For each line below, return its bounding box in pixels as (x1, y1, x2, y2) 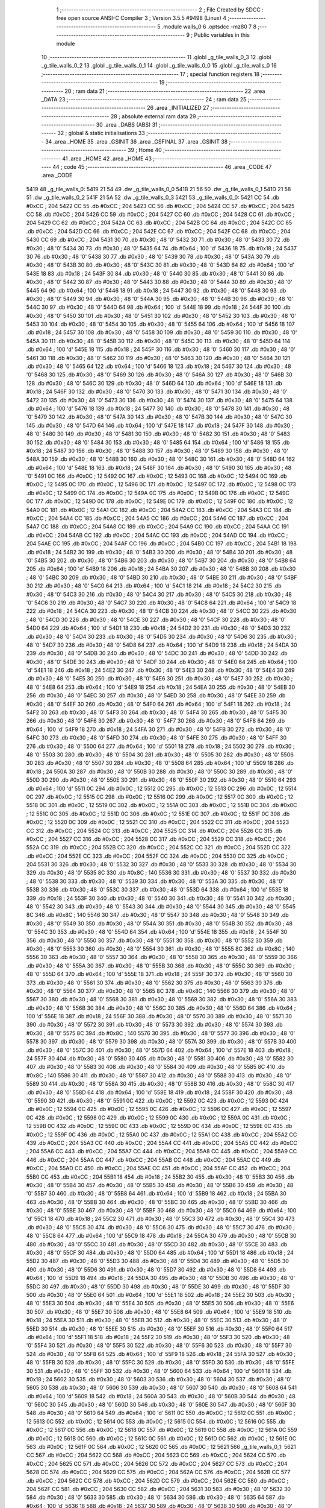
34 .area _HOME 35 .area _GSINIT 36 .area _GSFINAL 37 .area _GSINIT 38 (45, 138, 228, 145)
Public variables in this (194, 31, 250, 39)
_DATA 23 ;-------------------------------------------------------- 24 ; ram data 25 (41, 95, 247, 103)
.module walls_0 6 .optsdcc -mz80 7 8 (161, 23, 257, 30)
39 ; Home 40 (127, 147, 162, 154)
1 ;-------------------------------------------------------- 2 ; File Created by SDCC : (56, 6, 264, 13)
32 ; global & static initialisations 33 (57, 130, 146, 137)
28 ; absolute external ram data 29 (110, 112, 196, 120)
